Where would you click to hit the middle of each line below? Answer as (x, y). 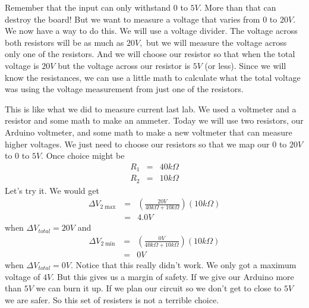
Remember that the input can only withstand (88, 7)
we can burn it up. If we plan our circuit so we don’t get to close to (159, 288)
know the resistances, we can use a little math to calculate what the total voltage (153, 77)
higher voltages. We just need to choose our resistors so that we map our (137, 144)
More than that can (240, 7)
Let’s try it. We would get (52, 190)
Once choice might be (85, 155)
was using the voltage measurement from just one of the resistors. (124, 89)
